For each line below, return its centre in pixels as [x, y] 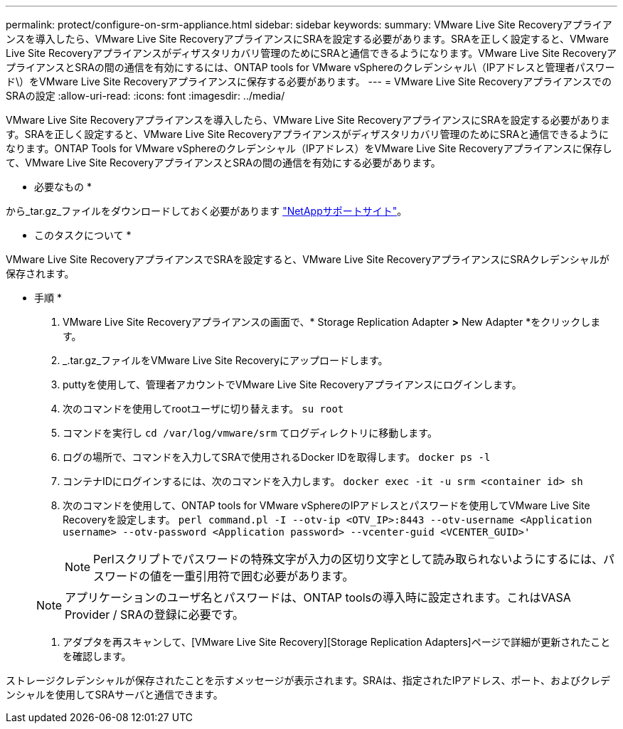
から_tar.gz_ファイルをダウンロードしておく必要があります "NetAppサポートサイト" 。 [207, 211]
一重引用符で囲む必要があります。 [263, 576]
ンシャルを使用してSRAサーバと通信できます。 [115, 695]
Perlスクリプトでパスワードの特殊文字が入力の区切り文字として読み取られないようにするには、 [348, 559]
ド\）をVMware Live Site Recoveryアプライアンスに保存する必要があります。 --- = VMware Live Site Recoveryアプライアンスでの [309, 81]
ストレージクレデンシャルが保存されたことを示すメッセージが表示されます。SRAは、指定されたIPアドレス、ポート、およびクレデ [308, 680]
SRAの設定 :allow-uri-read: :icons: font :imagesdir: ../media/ [145, 96]
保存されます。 [40, 273]
